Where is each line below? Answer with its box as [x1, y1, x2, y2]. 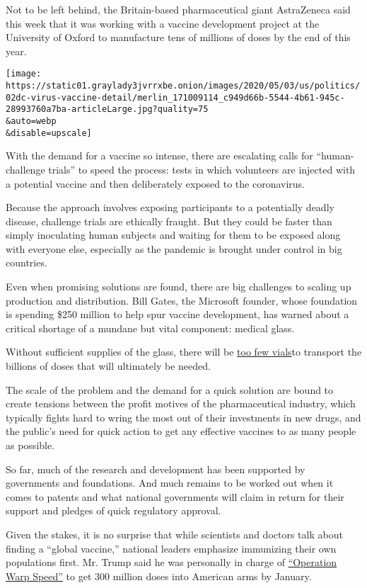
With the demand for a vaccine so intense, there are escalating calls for [6, 148, 313, 163]
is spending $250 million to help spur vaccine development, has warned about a [6, 307, 349, 322]
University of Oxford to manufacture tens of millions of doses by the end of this [6, 30, 351, 45]
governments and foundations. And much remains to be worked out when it [6, 475, 334, 490]
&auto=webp [6, 116, 57, 126]
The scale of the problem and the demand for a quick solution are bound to [6, 382, 334, 397]
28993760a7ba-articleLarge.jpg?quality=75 [6, 104, 209, 115]
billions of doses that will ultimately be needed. [6, 358, 211, 373]
